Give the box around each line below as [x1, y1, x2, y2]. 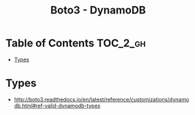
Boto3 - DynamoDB [50, 4, 146, 17]
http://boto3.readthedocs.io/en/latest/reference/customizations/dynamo [14, 96, 189, 103]
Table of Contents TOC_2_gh [5, 36, 146, 50]
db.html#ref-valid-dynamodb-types [14, 102, 100, 109]
